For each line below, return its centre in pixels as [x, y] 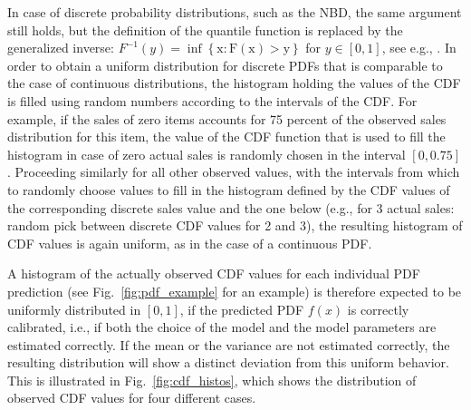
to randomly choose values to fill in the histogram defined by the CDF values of [229, 189]
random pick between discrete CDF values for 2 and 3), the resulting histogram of [235, 225]
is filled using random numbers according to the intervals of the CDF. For [212, 100]
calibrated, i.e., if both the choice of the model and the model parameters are [222, 327]
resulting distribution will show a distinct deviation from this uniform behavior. [228, 362]
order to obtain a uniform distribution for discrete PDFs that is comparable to [225, 65]
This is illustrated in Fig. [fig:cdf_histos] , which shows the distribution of [212, 380]
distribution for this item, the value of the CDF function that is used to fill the [226, 137]
